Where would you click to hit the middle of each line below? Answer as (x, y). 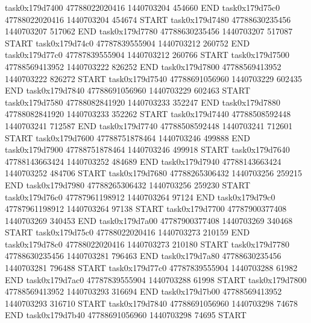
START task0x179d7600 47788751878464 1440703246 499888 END (128, 137)
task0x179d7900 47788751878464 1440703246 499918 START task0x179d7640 (147, 149)
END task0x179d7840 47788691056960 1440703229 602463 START (128, 90)
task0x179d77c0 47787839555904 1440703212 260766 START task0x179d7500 (147, 55)
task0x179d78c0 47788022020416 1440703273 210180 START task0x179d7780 (147, 244)
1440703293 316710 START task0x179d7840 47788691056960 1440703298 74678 (151, 303)
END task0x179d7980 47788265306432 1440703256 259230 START (128, 184)
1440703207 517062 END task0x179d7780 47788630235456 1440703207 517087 (149, 31)
